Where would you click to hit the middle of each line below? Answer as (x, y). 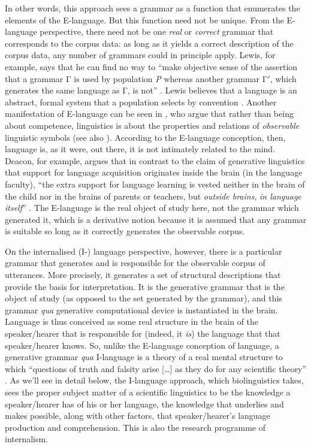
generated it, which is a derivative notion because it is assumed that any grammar (156, 219)
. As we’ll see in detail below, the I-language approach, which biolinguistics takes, (154, 380)
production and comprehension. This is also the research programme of (135, 427)
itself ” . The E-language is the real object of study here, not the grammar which (152, 208)
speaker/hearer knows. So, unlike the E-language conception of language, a (142, 345)
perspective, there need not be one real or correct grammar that (157, 31)
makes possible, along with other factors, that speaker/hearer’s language (138, 416)
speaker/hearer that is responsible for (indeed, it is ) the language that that (143, 333)
